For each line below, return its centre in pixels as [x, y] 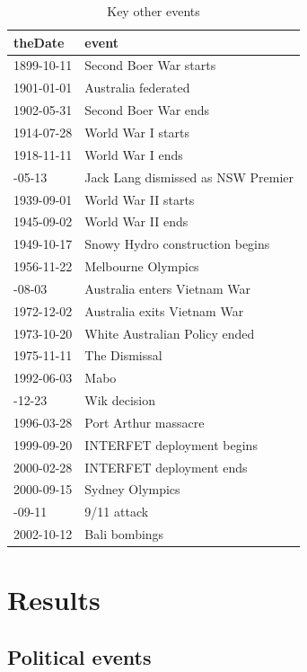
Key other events [153, 11]
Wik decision [120, 400]
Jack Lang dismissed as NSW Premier [189, 177]
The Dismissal [123, 355]
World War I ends [134, 154]
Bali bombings [124, 534]
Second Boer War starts [150, 65]
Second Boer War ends [147, 110]
